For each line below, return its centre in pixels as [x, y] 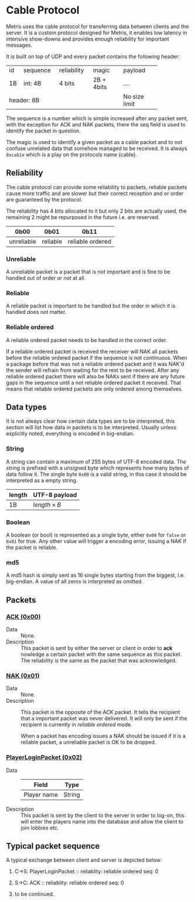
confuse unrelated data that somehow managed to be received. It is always [97, 148]
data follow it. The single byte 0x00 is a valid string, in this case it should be [96, 474]
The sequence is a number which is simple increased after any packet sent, [97, 118]
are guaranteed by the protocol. [45, 199]
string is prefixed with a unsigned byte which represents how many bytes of [97, 468]
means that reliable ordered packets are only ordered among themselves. [95, 389]
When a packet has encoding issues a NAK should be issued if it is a [103, 736]
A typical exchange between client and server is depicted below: [84, 860]
